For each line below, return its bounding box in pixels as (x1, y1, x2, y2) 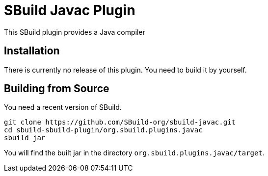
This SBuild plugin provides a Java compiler (4, 27, 145, 36)
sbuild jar (4, 134, 46, 142)
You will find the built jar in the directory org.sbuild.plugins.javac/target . (4, 149, 265, 157)
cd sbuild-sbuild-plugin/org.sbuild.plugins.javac (4, 126, 203, 134)
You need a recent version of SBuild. (4, 103, 122, 112)
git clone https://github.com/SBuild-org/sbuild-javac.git (4, 118, 236, 126)
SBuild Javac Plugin (4, 2, 135, 19)
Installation (4, 45, 60, 57)
